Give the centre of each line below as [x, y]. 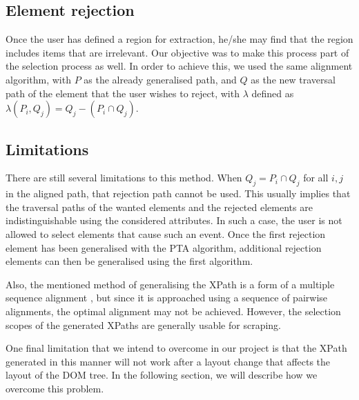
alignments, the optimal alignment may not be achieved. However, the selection [173, 311]
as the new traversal [293, 79]
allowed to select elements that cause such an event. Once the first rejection [166, 233]
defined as [273, 93]
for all [316, 178]
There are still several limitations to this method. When [124, 178]
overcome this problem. [55, 388]
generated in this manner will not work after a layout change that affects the [168, 361]
